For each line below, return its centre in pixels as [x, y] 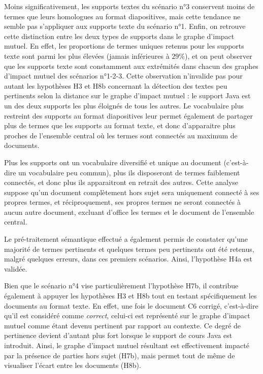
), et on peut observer [218, 55]
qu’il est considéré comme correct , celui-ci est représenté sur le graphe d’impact [127, 315]
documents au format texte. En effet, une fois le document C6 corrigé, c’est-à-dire [131, 305]
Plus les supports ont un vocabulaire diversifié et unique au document [113, 162]
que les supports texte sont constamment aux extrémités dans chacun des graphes [131, 66]
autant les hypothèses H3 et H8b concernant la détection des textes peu [116, 85]
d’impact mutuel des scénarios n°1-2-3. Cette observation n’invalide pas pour [123, 76]
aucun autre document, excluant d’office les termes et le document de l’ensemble [129, 212]
